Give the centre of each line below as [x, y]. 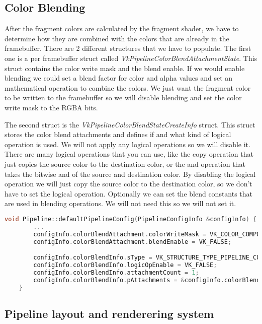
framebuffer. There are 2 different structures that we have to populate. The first [128, 48]
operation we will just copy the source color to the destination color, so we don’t [128, 184]
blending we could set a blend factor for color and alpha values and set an [119, 78]
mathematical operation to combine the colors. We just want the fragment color [128, 87]
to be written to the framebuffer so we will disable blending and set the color [123, 98]
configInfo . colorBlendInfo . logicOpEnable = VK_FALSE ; [125, 265]
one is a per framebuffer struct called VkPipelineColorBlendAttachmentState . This [131, 58]
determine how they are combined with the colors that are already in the [117, 38]
